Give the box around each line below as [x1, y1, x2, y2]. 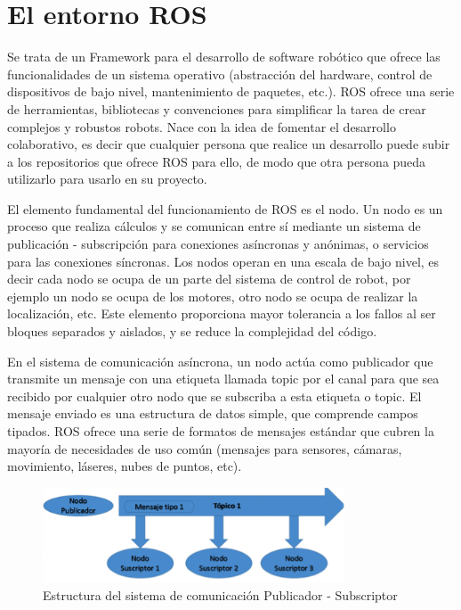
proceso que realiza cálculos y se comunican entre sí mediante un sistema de [7, 217, 421, 235]
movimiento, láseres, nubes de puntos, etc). [7, 457, 242, 475]
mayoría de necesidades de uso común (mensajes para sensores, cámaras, [7, 439, 402, 457]
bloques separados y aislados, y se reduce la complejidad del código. [7, 322, 377, 341]
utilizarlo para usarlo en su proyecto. [7, 169, 207, 188]
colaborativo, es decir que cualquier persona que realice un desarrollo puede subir [7, 135, 450, 153]
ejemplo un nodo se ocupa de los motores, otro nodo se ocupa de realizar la [7, 286, 418, 305]
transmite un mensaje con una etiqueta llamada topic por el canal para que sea [7, 369, 440, 388]
